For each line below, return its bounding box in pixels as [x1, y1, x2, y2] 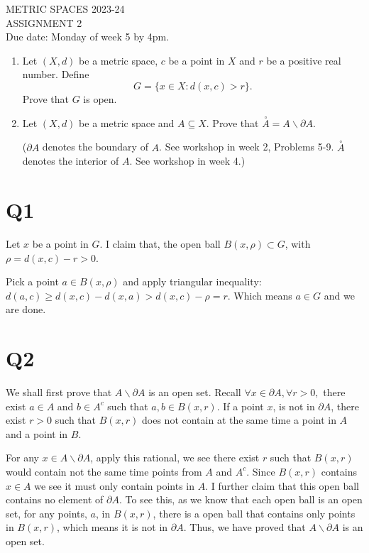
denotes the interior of [22, 153, 119, 168]
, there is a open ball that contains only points [153, 505, 356, 520]
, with [285, 236, 311, 251]
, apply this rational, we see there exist [90, 450, 260, 465]
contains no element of [6, 492, 104, 507]
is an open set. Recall [148, 385, 241, 399]
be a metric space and [79, 115, 175, 130]
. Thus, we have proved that [183, 520, 306, 535]
